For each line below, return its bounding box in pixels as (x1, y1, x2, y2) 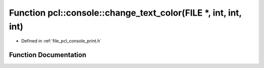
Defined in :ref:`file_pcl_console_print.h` (21, 38, 102, 44)
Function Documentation (9, 51, 87, 59)
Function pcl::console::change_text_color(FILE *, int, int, (9, 7, 242, 18)
